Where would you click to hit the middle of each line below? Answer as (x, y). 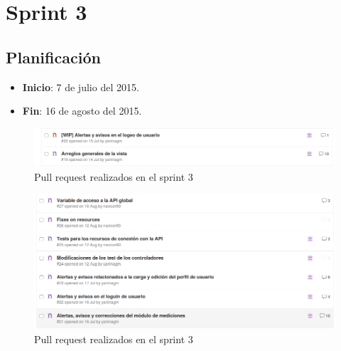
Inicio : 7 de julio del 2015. (81, 87)
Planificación (53, 57)
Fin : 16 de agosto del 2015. (82, 111)
